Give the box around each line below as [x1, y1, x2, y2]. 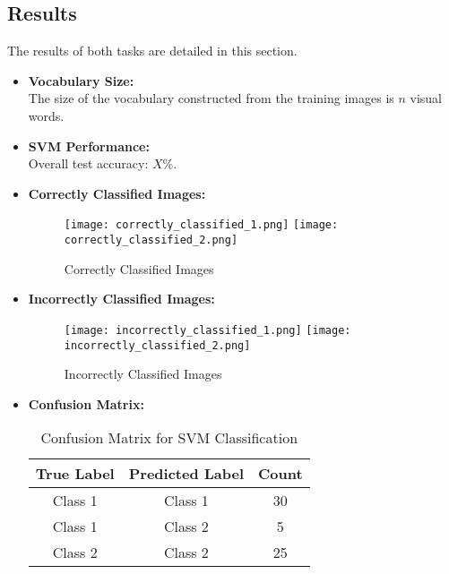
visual [410, 89, 443, 107]
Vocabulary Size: [28, 71, 134, 90]
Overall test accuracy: [28, 154, 149, 173]
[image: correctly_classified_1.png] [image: [64, 218, 339, 232]
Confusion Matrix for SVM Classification [40, 427, 298, 449]
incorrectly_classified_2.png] [64, 338, 251, 352]
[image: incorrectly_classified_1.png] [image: [64, 323, 351, 337]
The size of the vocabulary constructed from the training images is [28, 89, 394, 107]
